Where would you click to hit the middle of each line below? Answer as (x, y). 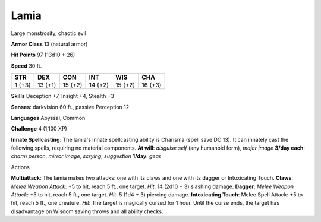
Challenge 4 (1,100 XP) (39, 129)
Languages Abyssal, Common (48, 118)
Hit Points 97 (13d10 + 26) (43, 55)
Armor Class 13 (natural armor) (49, 44)
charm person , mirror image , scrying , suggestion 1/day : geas (86, 156)
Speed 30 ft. (26, 66)
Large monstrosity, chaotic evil (48, 33)
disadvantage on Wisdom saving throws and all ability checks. (87, 211)
